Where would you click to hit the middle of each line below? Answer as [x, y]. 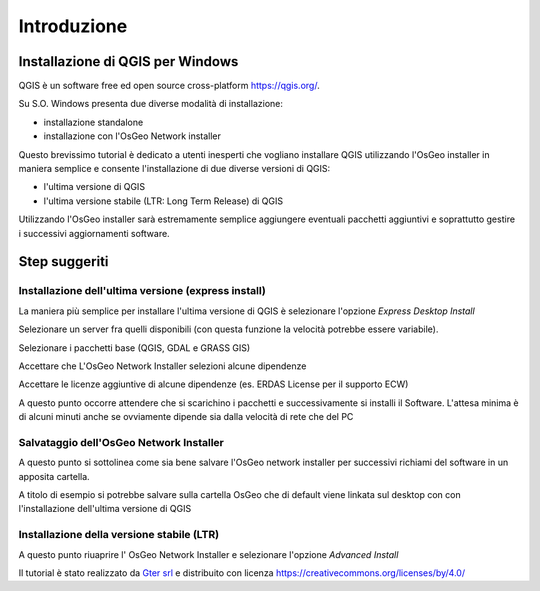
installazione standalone [93, 122]
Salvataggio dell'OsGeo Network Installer [121, 442]
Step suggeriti [63, 261]
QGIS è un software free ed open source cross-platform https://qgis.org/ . [169, 86]
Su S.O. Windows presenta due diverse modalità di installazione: [151, 104]
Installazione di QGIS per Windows [128, 61]
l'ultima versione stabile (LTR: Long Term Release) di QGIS [163, 201]
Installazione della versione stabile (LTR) [119, 535]
